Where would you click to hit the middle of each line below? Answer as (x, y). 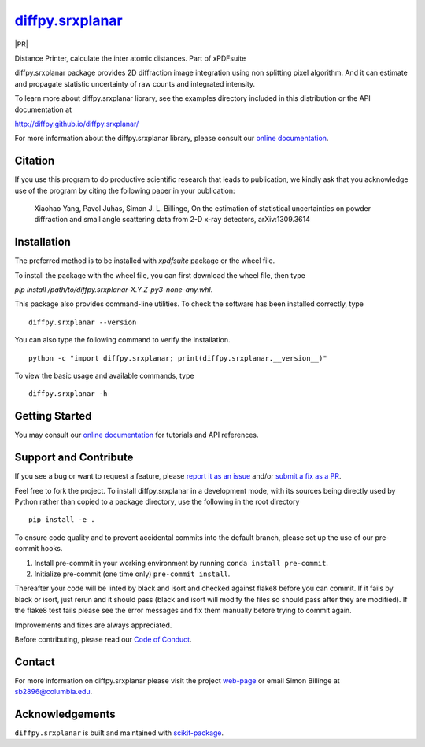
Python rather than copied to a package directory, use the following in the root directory (157, 501)
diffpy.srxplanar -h (68, 394)
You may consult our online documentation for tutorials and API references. (137, 435)
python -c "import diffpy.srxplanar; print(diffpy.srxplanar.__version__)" (178, 358)
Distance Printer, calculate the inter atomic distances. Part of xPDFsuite (130, 58)
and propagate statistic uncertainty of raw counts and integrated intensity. (135, 83)
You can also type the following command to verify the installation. (123, 340)
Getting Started (53, 416)
